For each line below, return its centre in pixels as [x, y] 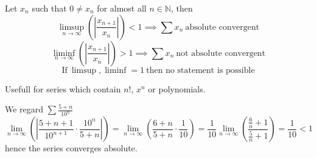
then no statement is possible [200, 70]
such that [49, 8]
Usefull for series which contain [63, 88]
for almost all [122, 8]
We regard [24, 109]
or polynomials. [177, 88]
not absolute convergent [221, 53]
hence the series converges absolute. [71, 148]
